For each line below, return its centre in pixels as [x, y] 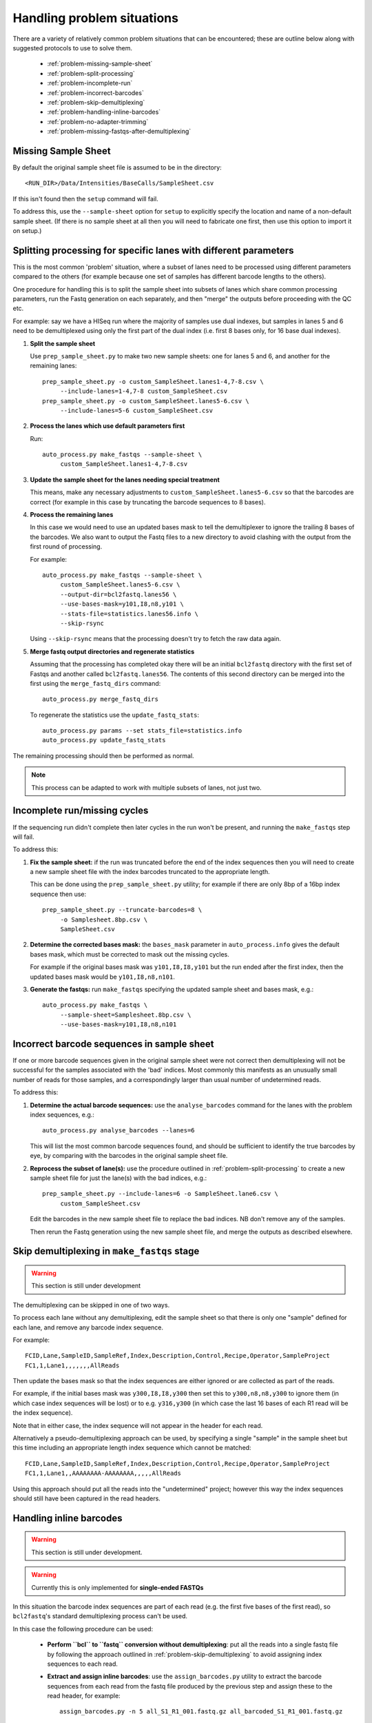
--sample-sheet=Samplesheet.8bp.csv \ [126, 1015]
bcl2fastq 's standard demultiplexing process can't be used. [100, 1616]
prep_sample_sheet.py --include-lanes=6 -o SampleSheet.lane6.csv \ [160, 1194]
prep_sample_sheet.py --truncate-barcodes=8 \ [122, 910]
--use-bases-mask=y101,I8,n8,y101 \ [122, 604]
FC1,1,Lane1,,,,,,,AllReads [72, 1365]
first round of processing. [66, 547]
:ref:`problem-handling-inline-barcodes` [104, 112]
